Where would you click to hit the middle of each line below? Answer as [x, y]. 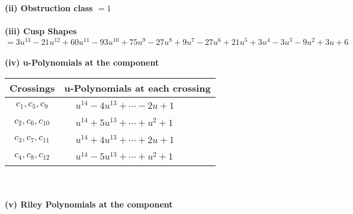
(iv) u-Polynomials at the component [82, 62]
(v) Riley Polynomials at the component [89, 204]
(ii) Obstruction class [49, 8]
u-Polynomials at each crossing [137, 88]
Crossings [32, 88]
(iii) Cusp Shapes [41, 31]
